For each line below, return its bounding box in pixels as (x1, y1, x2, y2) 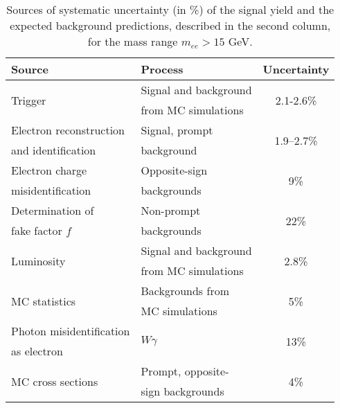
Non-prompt (141, 202, 201, 218)
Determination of (11, 202, 94, 218)
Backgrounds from (141, 283, 229, 299)
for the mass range (87, 33, 178, 49)
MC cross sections (11, 373, 98, 389)
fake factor (11, 222, 62, 238)
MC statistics (11, 292, 76, 309)
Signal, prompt (141, 122, 213, 138)
